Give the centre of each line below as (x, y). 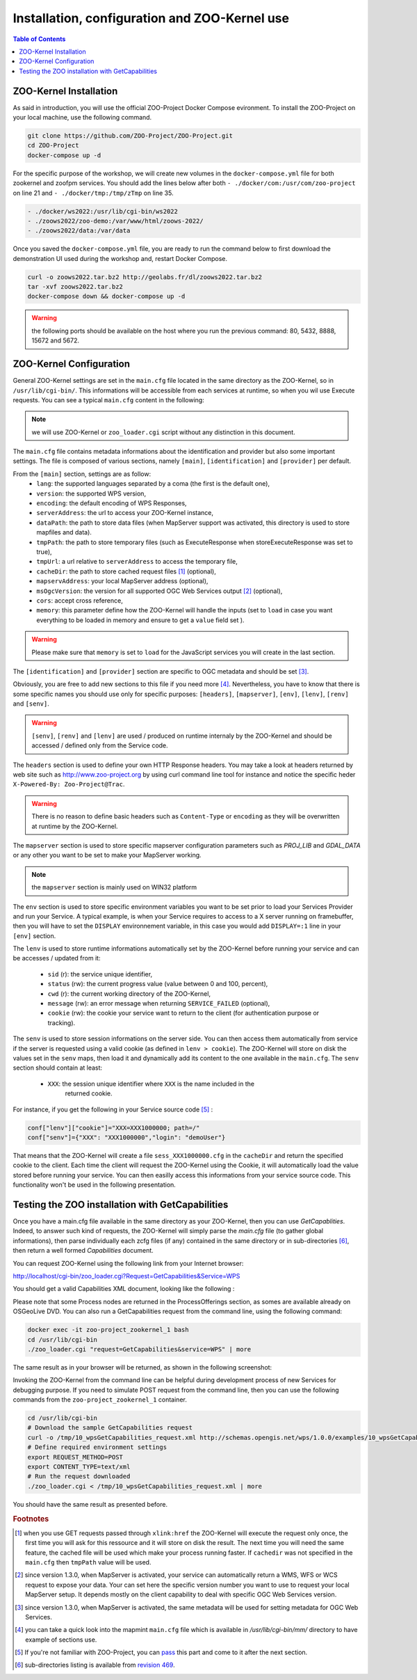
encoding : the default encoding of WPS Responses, (112, 503)
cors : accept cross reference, (80, 600)
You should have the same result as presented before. (90, 1504)
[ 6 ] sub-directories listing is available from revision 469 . (95, 1665)
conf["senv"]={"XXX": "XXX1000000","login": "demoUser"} (126, 1137)
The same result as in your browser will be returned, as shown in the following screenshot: (142, 1367)
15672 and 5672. (56, 340)
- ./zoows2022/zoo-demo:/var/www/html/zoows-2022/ (116, 221)
